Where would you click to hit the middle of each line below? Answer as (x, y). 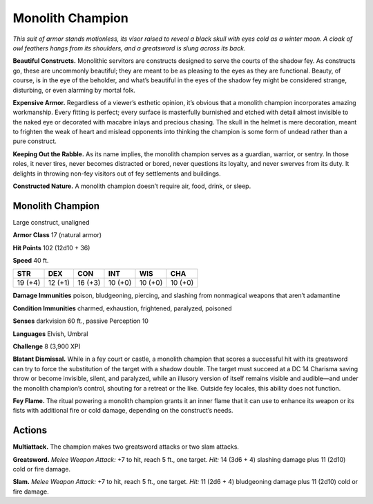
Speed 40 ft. (31, 261)
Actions (30, 430)
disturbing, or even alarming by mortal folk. (74, 90)
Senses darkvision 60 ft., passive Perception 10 (80, 321)
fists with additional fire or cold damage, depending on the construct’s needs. (123, 411)
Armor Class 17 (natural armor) (57, 235)
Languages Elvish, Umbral (50, 334)
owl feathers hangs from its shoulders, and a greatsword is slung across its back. (129, 48)
